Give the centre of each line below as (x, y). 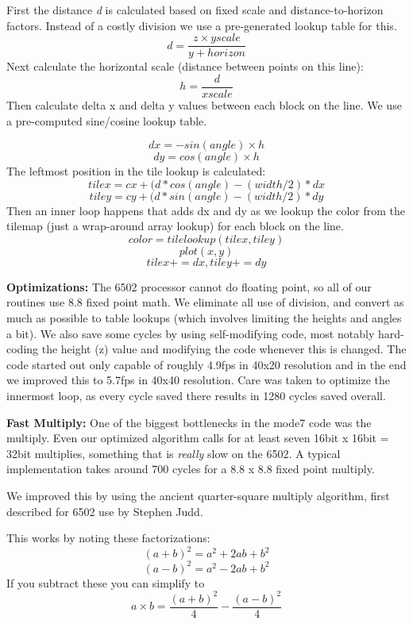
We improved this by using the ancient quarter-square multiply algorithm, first (198, 495)
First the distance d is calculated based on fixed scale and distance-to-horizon (195, 10)
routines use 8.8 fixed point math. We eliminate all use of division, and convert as (205, 302)
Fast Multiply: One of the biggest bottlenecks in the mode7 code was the (189, 422)
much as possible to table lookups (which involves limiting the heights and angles (204, 318)
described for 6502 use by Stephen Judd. (105, 511)
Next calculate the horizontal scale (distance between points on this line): (185, 66)
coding (23, 349)
